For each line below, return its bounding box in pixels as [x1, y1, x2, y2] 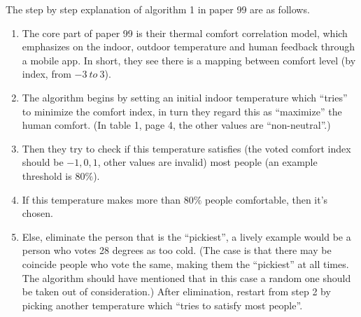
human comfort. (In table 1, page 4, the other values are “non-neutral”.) [22, 118, 331, 132]
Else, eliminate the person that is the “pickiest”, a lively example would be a [22, 229, 351, 244]
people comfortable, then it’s [204, 192, 328, 206]
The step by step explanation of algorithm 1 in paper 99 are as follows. [6, 2, 310, 16]
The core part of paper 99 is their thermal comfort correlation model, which [22, 25, 348, 40]
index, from [22, 66, 71, 81]
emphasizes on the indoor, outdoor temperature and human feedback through [22, 39, 355, 54]
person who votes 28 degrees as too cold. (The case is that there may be [22, 243, 332, 258]
